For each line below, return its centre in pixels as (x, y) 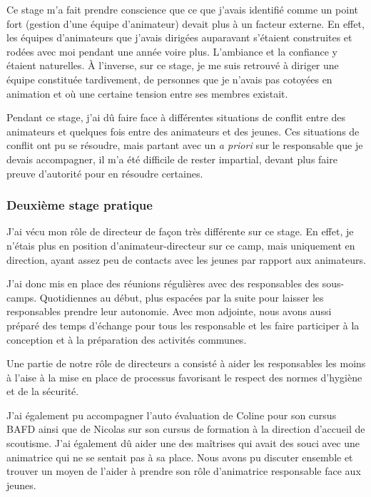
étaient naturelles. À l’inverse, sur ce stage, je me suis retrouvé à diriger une (173, 65)
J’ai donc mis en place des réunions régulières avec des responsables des (163, 283)
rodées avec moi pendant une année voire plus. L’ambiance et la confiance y (172, 51)
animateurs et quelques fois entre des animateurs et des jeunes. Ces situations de (183, 131)
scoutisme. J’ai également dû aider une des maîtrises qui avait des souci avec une (183, 443)
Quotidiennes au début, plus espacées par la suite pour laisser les (182, 297)
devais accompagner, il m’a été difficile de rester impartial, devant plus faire (172, 159)
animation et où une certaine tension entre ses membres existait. (147, 93)
